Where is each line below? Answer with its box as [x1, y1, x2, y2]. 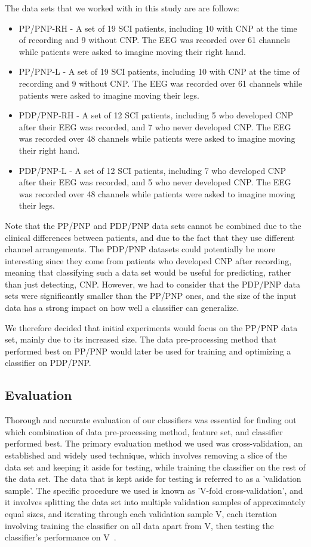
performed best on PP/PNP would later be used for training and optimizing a [5, 344, 291, 357]
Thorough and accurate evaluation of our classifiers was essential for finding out [5, 414, 297, 426]
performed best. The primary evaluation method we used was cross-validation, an [5, 437, 303, 450]
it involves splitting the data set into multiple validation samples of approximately [5, 496, 306, 508]
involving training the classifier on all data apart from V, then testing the [5, 519, 274, 531]
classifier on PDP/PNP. [5, 356, 91, 369]
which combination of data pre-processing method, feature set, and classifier [5, 425, 283, 438]
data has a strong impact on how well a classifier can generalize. [5, 301, 239, 314]
